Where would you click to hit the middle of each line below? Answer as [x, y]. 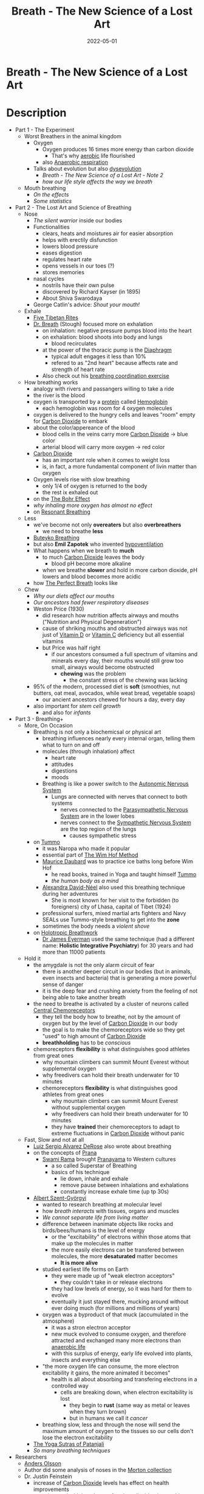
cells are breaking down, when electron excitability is [127, 1392]
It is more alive [79, 1262]
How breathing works [51, 382]
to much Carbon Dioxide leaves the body [93, 557]
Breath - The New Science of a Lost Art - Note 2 [103, 175]
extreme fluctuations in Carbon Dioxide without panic [118, 1133]
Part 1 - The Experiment [45, 130]
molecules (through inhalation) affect [88, 751]
